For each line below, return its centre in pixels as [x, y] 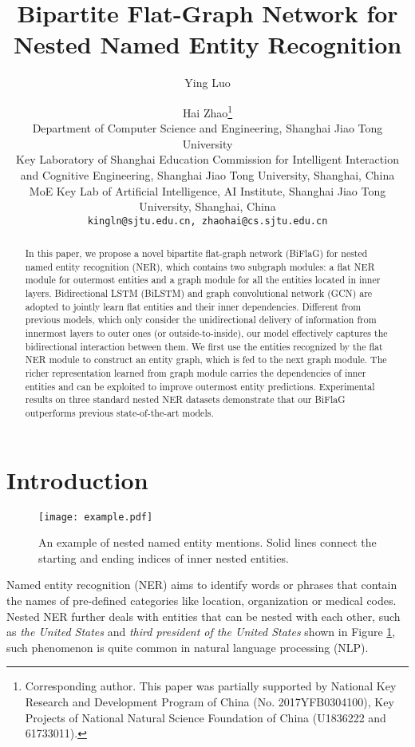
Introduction [77, 479]
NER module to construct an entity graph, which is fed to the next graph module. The [206, 360]
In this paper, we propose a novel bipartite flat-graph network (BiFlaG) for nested [196, 253]
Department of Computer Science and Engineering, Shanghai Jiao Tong [207, 128]
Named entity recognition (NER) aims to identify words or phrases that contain [202, 585]
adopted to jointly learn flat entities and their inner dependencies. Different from [193, 306]
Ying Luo [207, 83]
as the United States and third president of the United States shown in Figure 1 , [201, 632]
